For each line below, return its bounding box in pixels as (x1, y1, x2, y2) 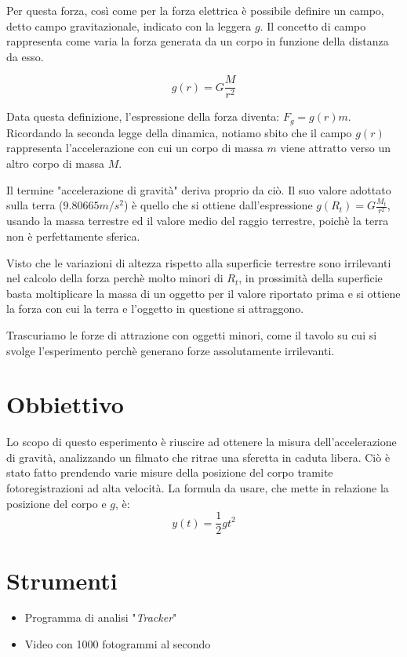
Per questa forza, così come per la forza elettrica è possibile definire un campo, (6, 2, 384, 18)
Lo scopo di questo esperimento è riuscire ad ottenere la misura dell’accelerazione (6, 434, 397, 450)
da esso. (6, 48, 44, 64)
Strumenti (6, 564, 118, 596)
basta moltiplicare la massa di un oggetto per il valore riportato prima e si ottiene (6, 285, 401, 301)
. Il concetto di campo (260, 17, 366, 34)
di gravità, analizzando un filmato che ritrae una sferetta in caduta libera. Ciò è (6, 448, 391, 465)
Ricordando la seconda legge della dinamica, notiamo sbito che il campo (6, 124, 352, 140)
